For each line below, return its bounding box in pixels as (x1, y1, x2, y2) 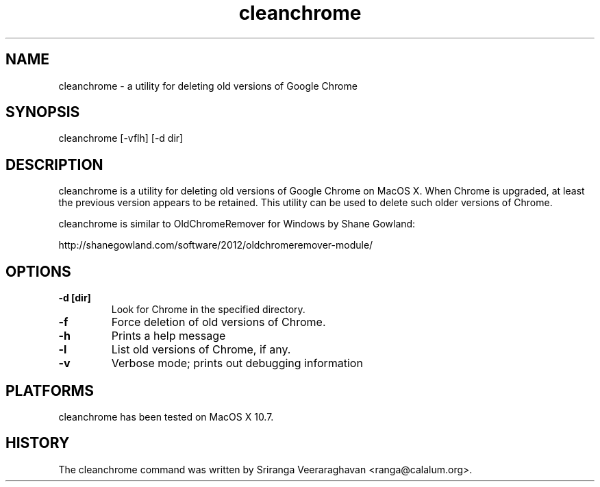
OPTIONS (5, 262, 71, 280)
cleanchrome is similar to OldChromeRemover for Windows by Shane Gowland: (58, 218, 416, 230)
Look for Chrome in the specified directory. (111, 303, 305, 316)
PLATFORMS (5, 382, 94, 399)
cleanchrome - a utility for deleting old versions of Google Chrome (58, 79, 358, 92)
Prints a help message (111, 329, 226, 343)
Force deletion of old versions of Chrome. (111, 315, 326, 329)
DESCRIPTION (5, 155, 103, 173)
